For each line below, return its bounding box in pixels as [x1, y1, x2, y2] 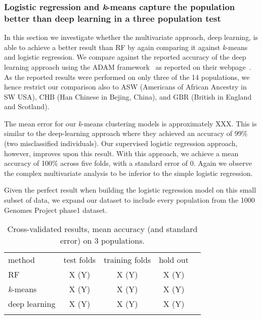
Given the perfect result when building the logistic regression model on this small [4, 185, 256, 195]
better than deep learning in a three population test [4, 12, 221, 24]
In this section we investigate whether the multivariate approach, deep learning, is [4, 32, 258, 42]
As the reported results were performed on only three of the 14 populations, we [4, 71, 250, 82]
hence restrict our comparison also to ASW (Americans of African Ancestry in [4, 81, 247, 92]
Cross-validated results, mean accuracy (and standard [7, 223, 198, 235]
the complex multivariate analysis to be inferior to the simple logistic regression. [4, 167, 253, 178]
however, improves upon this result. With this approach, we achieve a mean [4, 148, 239, 158]
